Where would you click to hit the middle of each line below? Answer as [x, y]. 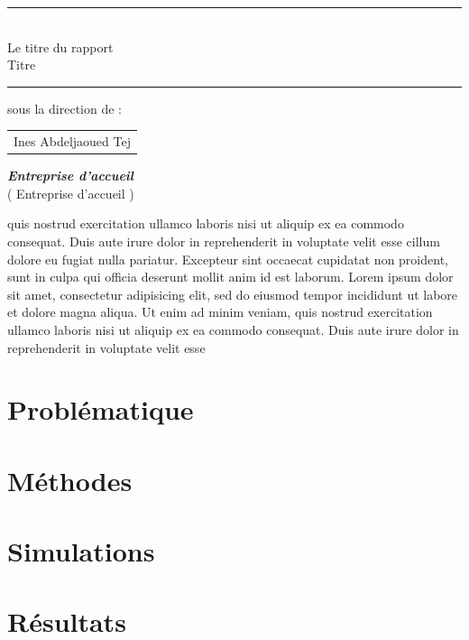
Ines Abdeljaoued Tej [72, 141]
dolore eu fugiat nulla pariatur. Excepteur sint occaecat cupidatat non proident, [228, 259]
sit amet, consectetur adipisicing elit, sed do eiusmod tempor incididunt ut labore [233, 294]
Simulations [81, 551]
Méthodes [70, 480]
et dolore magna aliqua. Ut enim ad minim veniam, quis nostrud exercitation [220, 312]
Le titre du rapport [60, 46]
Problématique [101, 409]
